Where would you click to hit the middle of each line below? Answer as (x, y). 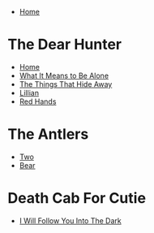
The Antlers (48, 134)
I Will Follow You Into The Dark (71, 220)
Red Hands (38, 101)
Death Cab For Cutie (77, 198)
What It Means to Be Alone (64, 76)
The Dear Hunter (65, 45)
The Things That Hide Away (66, 84)
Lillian (29, 93)
